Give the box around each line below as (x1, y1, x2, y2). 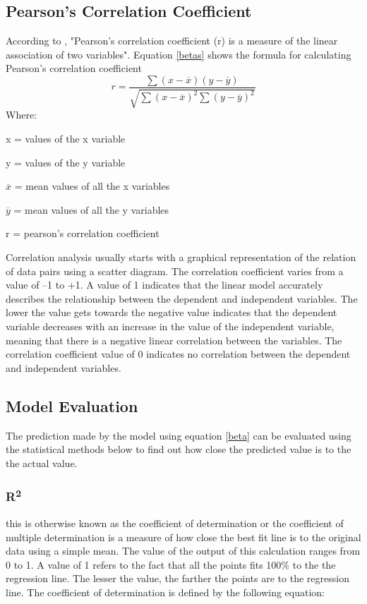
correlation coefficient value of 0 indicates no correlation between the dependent (6, 346, 351, 361)
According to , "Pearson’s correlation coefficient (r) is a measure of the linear (6, 33, 338, 48)
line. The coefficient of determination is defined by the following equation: (6, 584, 325, 599)
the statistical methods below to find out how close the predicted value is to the (6, 442, 351, 457)
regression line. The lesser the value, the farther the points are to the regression (6, 571, 349, 586)
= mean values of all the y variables (13, 202, 169, 217)
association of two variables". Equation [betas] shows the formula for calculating (6, 47, 351, 61)
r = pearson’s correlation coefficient (6, 226, 160, 241)
